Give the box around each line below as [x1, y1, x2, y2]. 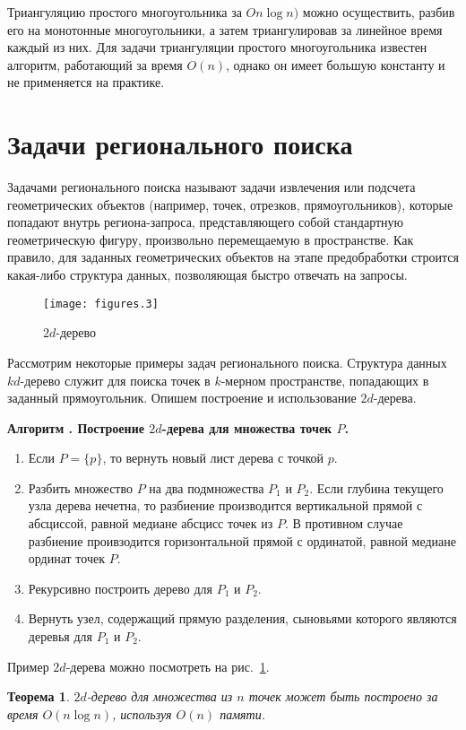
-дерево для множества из [86, 687, 233, 706]
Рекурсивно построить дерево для [28, 578, 212, 597]
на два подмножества [149, 478, 264, 497]
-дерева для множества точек [161, 418, 332, 437]
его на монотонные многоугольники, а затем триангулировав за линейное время [7, 20, 443, 39]
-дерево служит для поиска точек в [20, 370, 211, 389]
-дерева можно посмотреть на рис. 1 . [65, 656, 270, 675]
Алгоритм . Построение [7, 418, 144, 437]
